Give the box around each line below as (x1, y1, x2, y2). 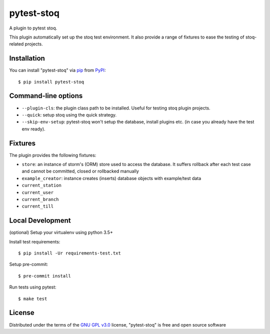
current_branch (21, 196, 59, 202)
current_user (21, 189, 54, 195)
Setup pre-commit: (9, 261, 48, 267)
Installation (9, 54, 45, 62)
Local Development (9, 216, 71, 225)
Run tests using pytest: (9, 284, 57, 290)
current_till (21, 203, 54, 209)
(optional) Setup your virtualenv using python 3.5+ (9, 229, 113, 235)
